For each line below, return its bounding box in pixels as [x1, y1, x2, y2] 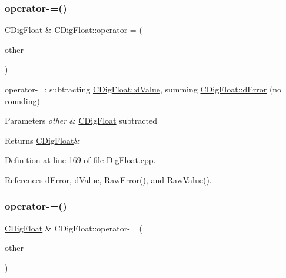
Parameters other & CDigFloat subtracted [5, 114, 157, 127]
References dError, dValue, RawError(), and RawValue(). [5, 173, 212, 186]
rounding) [5, 94, 40, 107]
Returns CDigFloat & [5, 134, 81, 146]
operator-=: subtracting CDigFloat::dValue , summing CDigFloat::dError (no [5, 83, 282, 95]
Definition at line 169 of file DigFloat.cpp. [5, 154, 156, 166]
